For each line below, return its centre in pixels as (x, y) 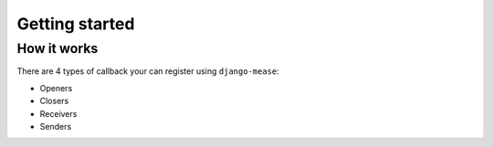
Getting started (76, 24)
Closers (54, 101)
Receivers (58, 113)
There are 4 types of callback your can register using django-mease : (148, 71)
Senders (56, 126)
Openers (56, 88)
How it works (58, 48)
